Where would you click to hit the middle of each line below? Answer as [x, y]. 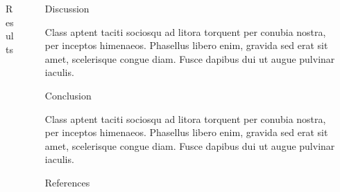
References [67, 182]
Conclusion [68, 95]
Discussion [67, 8]
